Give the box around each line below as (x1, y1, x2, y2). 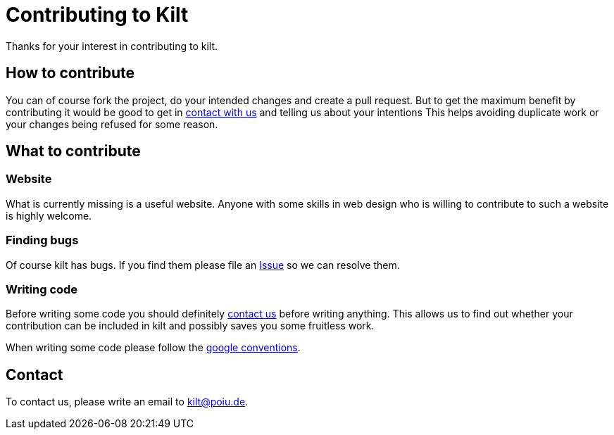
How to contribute (6, 64, 135, 82)
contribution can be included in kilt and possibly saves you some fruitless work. (6, 320, 375, 332)
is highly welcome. (6, 209, 92, 222)
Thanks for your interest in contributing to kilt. (6, 39, 218, 52)
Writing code (6, 282, 78, 296)
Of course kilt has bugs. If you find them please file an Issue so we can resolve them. (6, 258, 400, 271)
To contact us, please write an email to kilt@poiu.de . (6, 396, 249, 408)
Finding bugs (6, 233, 79, 248)
